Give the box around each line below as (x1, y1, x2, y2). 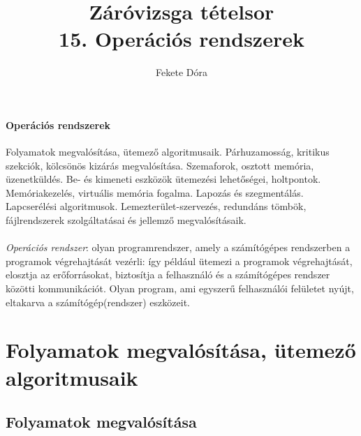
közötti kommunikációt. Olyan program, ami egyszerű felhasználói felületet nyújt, (6, 281, 354, 296)
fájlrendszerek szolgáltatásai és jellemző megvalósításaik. (6, 213, 246, 227)
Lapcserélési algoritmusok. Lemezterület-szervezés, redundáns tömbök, (6, 199, 307, 213)
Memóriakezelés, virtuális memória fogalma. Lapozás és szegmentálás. (6, 185, 304, 200)
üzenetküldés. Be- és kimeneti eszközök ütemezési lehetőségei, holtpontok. (6, 172, 321, 186)
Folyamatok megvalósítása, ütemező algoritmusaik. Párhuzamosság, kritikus (6, 144, 330, 159)
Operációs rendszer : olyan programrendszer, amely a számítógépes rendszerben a (6, 240, 351, 255)
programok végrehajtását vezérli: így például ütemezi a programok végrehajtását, (6, 253, 353, 268)
